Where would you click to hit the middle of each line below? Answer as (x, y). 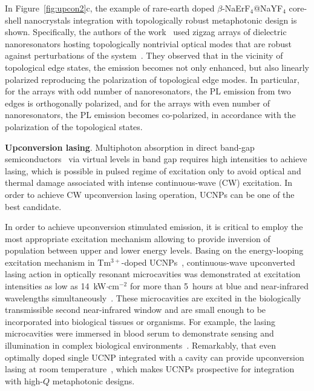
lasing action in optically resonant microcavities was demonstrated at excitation (153, 274)
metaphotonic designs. (93, 380)
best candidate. (33, 206)
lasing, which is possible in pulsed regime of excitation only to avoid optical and (153, 170)
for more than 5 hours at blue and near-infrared (219, 286)
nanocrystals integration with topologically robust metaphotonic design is (160, 20)
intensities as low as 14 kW (56, 286)
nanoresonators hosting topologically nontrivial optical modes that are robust (148, 43)
